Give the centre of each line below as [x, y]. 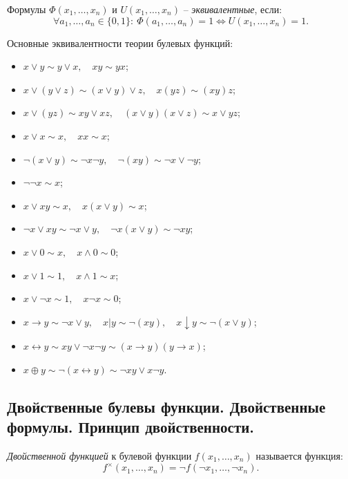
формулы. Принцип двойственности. [130, 427]
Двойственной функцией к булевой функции [99, 455]
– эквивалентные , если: [233, 9]
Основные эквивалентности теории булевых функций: [120, 43]
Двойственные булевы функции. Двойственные [166, 406]
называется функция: [299, 455]
